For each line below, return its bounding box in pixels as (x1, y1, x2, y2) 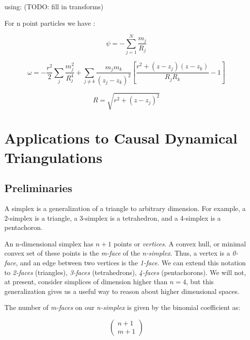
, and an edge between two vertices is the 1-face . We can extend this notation (16, 257, 246, 267)
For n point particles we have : (4, 17, 95, 28)
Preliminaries (4, 180, 73, 195)
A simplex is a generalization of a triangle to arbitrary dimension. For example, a (4, 203, 246, 213)
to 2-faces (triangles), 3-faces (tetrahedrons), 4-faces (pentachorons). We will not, (4, 267, 246, 277)
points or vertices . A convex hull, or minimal (113, 238, 246, 248)
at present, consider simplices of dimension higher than (4, 276, 168, 287)
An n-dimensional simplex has (4, 238, 94, 248)
